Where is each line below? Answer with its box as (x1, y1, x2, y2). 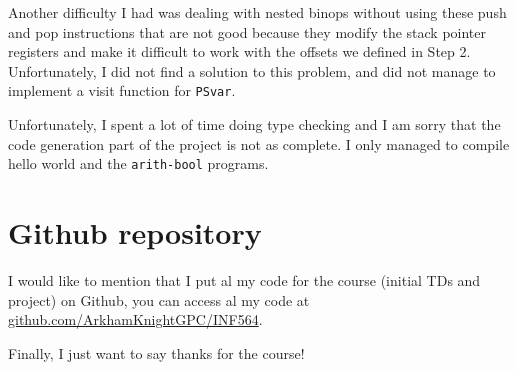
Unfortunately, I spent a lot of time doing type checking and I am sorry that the (8, 114, 501, 135)
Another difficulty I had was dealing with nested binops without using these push (8, 2, 507, 22)
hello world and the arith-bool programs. (8, 153, 269, 174)
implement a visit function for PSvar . (8, 80, 236, 101)
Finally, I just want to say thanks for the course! (8, 342, 305, 363)
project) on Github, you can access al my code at (8, 289, 310, 310)
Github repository (8, 212, 262, 253)
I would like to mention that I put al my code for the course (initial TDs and (8, 270, 481, 290)
